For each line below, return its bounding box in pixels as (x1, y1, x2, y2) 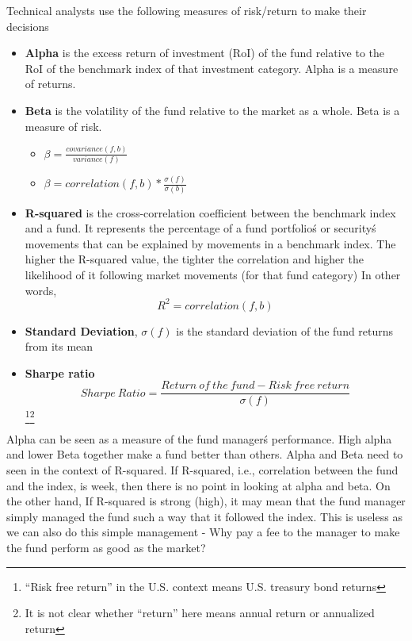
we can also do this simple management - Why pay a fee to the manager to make (6, 524, 400, 540)
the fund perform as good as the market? (6, 539, 206, 555)
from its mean (25, 338, 93, 355)
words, (25, 282, 57, 298)
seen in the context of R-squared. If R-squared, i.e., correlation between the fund (6, 461, 399, 478)
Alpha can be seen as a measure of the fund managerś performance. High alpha (6, 430, 392, 447)
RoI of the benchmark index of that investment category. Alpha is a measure (25, 59, 399, 76)
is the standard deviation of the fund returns (176, 322, 394, 339)
